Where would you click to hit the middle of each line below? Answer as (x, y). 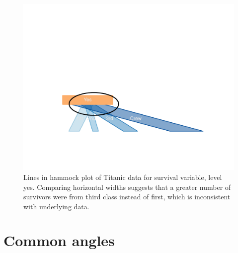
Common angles (59, 240)
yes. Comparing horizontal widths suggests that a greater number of (127, 187)
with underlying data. (56, 206)
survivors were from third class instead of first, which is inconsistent (127, 197)
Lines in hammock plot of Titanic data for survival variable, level (123, 177)
